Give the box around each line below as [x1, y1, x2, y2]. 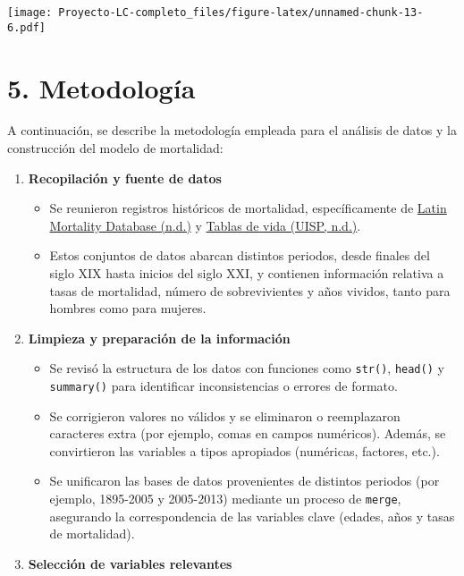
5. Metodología [7, 69, 196, 106]
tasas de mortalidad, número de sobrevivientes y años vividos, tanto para [49, 281, 451, 300]
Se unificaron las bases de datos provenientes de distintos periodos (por [49, 471, 440, 490]
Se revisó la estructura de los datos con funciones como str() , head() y [49, 359, 444, 377]
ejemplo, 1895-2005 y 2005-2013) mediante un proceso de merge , [49, 489, 401, 508]
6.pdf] [7, 21, 46, 34]
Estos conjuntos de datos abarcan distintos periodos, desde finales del [49, 246, 430, 265]
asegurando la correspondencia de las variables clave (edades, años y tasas [49, 506, 455, 525]
